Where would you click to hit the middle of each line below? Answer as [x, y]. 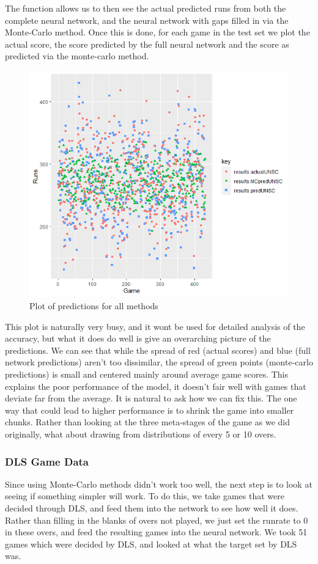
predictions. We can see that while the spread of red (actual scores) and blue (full [158, 350]
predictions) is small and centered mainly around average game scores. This [147, 374]
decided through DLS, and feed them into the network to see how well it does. [152, 507]
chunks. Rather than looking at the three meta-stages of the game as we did [148, 422]
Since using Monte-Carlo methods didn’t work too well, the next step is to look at [159, 484]
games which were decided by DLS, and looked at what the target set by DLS [151, 544]
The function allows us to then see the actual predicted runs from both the [146, 8]
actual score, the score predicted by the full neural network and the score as [147, 44]
